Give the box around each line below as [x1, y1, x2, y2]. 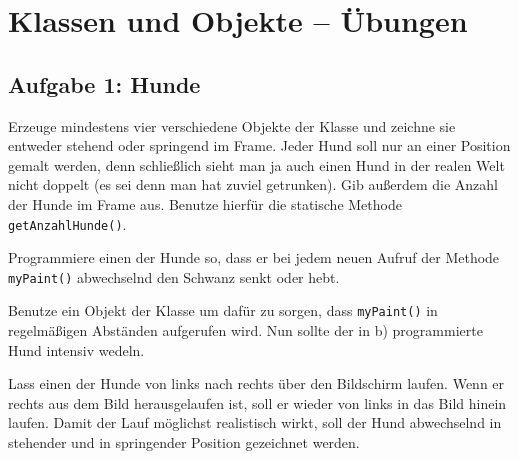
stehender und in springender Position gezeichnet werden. [8, 432, 360, 453]
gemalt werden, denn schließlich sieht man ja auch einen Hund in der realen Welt [8, 154, 505, 175]
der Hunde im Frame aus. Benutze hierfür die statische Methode [8, 193, 402, 214]
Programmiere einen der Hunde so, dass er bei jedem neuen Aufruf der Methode [8, 247, 500, 268]
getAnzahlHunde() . [8, 213, 127, 234]
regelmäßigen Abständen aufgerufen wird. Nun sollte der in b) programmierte [8, 320, 483, 341]
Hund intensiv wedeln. [8, 339, 145, 360]
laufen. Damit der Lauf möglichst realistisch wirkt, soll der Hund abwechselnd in [8, 412, 502, 433]
